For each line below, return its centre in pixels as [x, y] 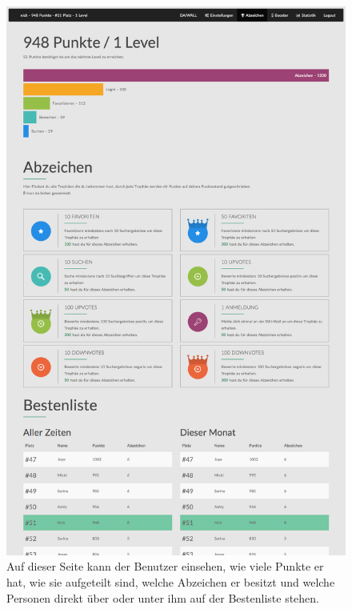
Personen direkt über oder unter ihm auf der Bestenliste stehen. [163, 597]
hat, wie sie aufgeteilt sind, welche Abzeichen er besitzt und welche [171, 582]
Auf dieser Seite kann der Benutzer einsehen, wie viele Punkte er [165, 566]
